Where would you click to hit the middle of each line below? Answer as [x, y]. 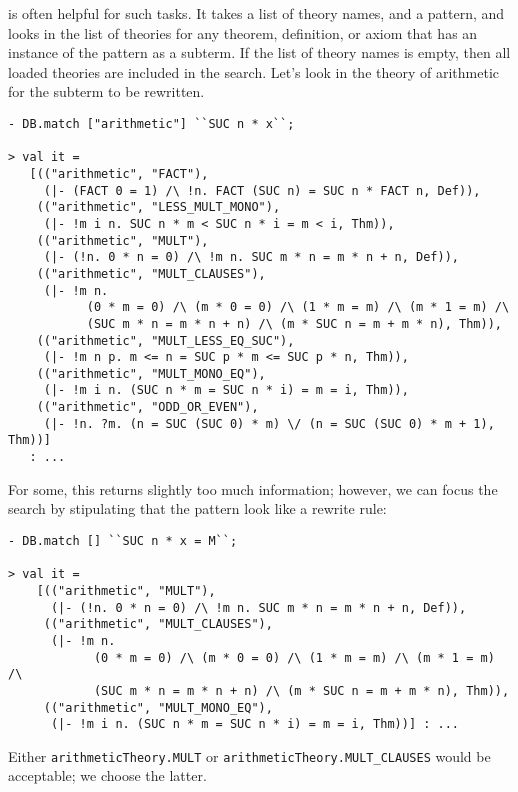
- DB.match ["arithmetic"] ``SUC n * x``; [151, 123]
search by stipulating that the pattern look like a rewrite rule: [197, 508]
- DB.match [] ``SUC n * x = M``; [123, 540]
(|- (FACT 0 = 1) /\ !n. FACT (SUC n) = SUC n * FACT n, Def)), [262, 190]
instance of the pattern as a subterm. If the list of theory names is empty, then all [259, 52]
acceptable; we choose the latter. [107, 775]
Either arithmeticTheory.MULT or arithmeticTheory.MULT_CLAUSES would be [249, 755]
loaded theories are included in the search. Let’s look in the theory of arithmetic [254, 71]
